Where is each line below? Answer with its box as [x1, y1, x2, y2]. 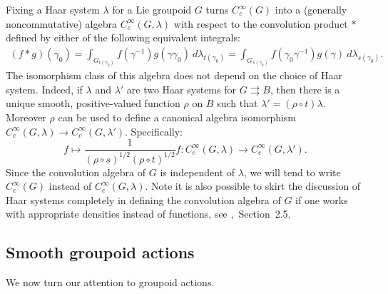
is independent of [160, 164, 235, 179]
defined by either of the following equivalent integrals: [6, 30, 240, 45]
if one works [295, 192, 348, 207]
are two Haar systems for [126, 81, 236, 96]
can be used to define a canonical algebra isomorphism [58, 110, 297, 125]
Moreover [6, 110, 46, 125]
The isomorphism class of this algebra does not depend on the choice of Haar [6, 68, 342, 83]
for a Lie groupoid [112, 2, 192, 16]
